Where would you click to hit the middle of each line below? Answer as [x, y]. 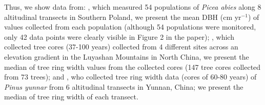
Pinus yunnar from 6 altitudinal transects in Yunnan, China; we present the [124, 86]
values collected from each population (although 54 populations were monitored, [130, 27]
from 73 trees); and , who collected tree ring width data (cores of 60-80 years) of [130, 77]
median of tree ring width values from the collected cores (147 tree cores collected [132, 67]
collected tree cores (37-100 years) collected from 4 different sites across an [121, 47]
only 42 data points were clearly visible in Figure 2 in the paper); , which [119, 36]
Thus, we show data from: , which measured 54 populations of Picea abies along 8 [133, 7]
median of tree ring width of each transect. [71, 97]
